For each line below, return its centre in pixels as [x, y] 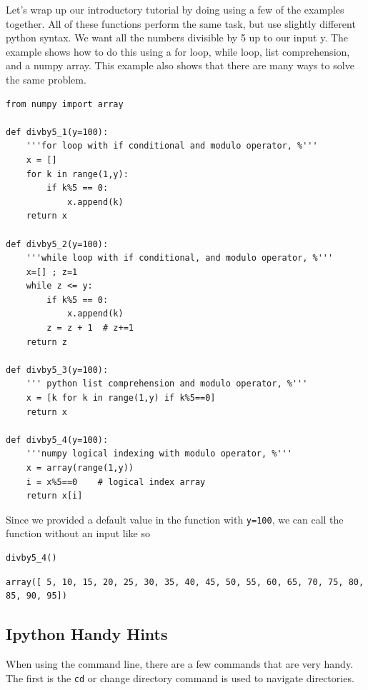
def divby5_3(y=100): [57, 370]
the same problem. [46, 79]
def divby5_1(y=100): [57, 132]
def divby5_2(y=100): [57, 244]
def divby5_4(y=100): [57, 440]
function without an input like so [78, 533]
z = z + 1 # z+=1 [90, 328]
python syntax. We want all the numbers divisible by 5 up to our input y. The [177, 37]
